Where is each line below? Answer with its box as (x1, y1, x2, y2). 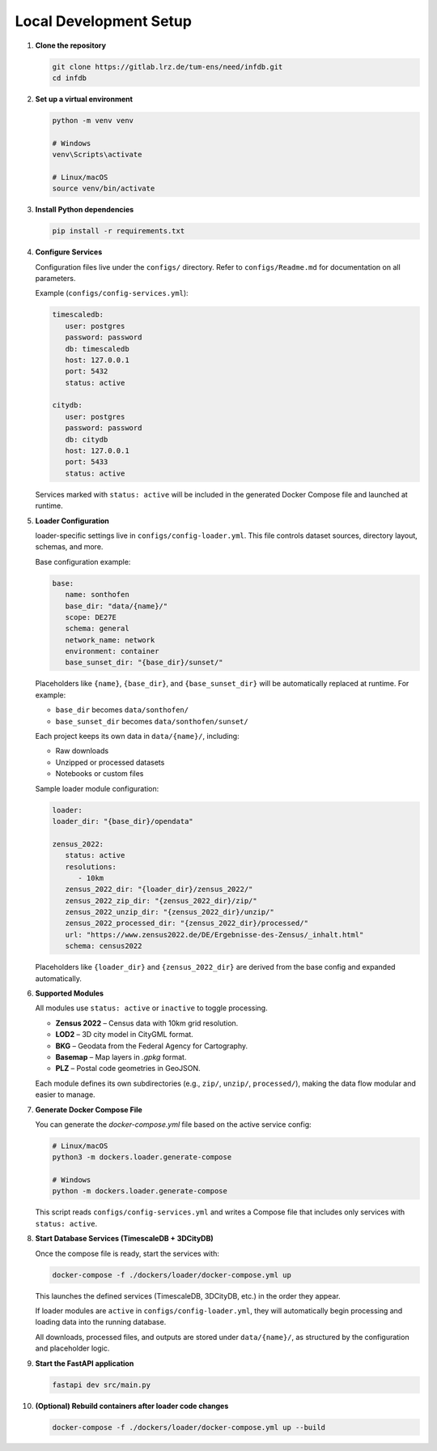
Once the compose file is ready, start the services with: (35, 1248, 220, 1258)
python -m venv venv (52, 116, 134, 125)
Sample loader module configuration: (35, 783, 159, 793)
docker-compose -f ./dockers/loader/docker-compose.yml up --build (52, 1423, 326, 1432)
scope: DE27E (65, 612, 117, 621)
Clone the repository (35, 41, 107, 50)
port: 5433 (65, 458, 108, 467)
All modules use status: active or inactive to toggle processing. (35, 1003, 268, 1013)
